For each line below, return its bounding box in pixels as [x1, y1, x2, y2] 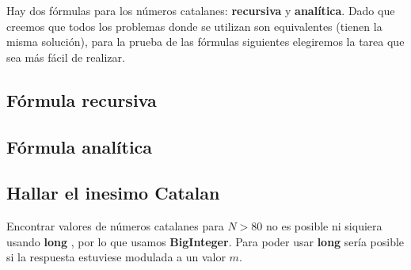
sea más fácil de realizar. [6, 48, 125, 65]
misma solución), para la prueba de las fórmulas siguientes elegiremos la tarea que [6, 33, 405, 50]
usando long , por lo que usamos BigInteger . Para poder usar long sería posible [6, 233, 405, 249]
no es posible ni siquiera [266, 218, 382, 234]
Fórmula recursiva [6, 87, 157, 112]
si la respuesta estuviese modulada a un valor [6, 249, 226, 265]
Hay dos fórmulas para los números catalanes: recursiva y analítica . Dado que [6, 2, 395, 18]
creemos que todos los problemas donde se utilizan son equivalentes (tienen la [6, 17, 382, 34]
